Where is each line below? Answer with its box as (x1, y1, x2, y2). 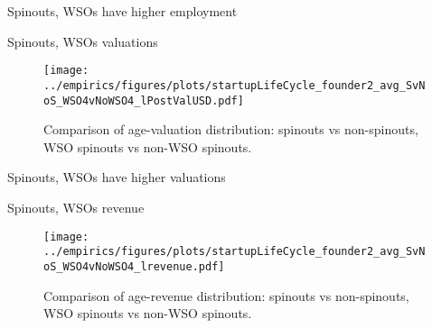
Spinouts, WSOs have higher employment (7, 2, 238, 20)
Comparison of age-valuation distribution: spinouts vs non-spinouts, (43, 120, 418, 139)
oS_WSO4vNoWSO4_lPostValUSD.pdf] (43, 94, 244, 107)
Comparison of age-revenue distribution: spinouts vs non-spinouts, (43, 286, 409, 305)
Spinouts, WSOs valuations (7, 32, 158, 50)
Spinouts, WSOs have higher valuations (7, 168, 226, 187)
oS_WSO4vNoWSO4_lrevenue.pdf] (43, 260, 225, 273)
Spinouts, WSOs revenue (7, 197, 145, 216)
